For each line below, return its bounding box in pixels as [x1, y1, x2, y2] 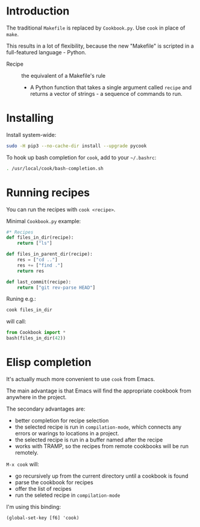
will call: [6, 318, 27, 325]
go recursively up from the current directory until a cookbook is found [14, 472, 189, 479]
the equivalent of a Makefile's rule [21, 72, 106, 79]
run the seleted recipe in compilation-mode [14, 491, 120, 499]
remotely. [14, 449, 39, 456]
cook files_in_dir [6, 307, 52, 313]
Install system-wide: [6, 131, 57, 138]
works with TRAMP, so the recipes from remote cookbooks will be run [14, 443, 189, 450]
